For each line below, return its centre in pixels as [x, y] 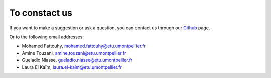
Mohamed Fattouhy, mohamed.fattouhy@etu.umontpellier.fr [84, 46]
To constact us [41, 13]
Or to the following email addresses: [46, 37]
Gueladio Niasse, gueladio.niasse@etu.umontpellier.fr [77, 60]
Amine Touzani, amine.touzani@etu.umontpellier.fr [74, 53]
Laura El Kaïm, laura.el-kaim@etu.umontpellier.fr [72, 67]
